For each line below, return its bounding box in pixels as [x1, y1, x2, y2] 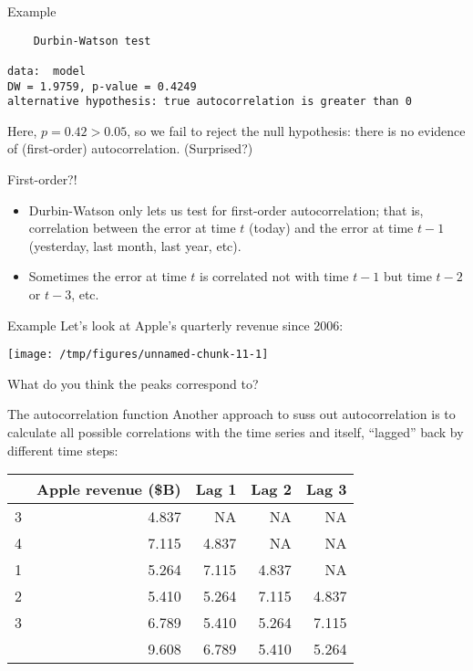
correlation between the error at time [28, 218, 236, 237]
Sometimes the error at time [28, 267, 187, 286]
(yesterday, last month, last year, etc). [28, 236, 242, 255]
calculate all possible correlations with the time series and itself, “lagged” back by [7, 423, 464, 442]
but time [384, 267, 432, 286]
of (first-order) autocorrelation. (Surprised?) [7, 139, 253, 158]
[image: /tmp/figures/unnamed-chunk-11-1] [7, 348, 269, 362]
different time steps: [7, 440, 118, 459]
